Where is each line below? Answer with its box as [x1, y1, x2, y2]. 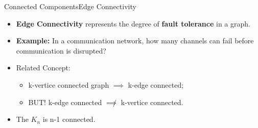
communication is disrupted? [16, 45, 106, 56]
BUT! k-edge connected [28, 96, 102, 107]
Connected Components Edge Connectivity [4, 1, 136, 11]
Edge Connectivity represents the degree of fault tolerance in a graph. [16, 18, 250, 29]
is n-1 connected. [42, 114, 96, 124]
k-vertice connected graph [28, 79, 109, 90]
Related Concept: [16, 62, 71, 73]
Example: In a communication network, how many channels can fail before [16, 35, 254, 46]
